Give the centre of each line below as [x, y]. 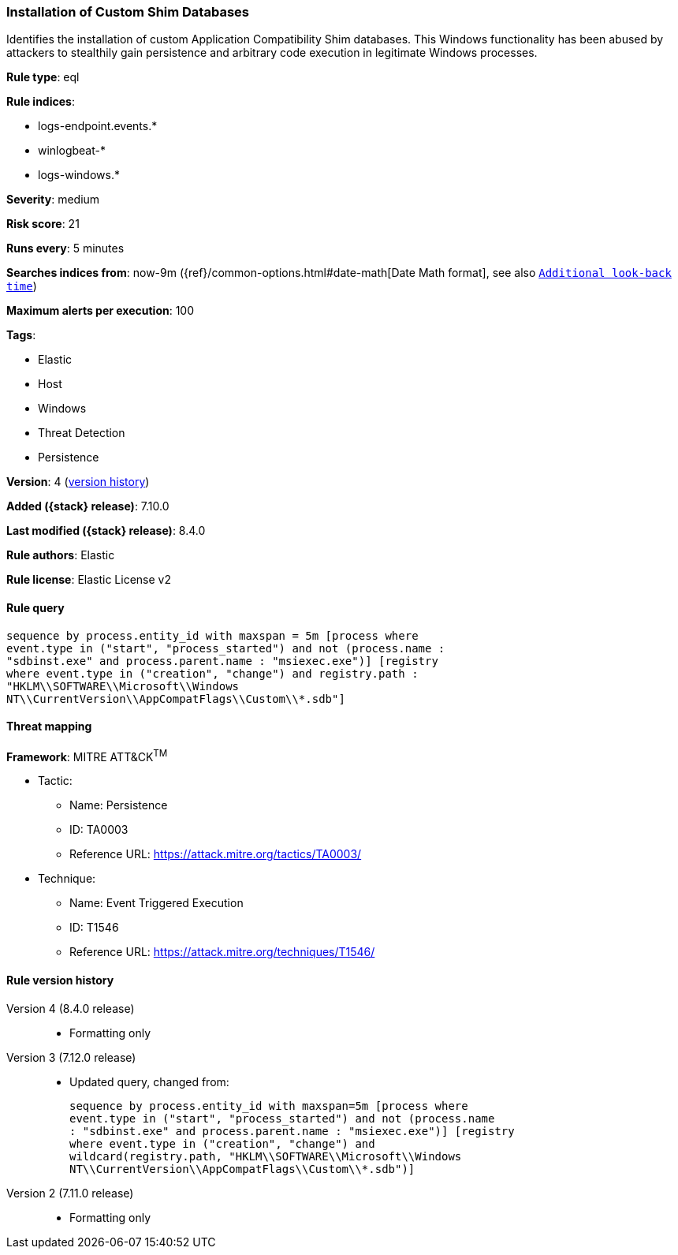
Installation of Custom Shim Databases [128, 12]
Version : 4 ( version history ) [78, 482]
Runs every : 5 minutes [65, 248]
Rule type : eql [43, 77]
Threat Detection [82, 433]
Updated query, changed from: [149, 1081]
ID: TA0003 [99, 830]
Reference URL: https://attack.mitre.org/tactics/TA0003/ [216, 854]
